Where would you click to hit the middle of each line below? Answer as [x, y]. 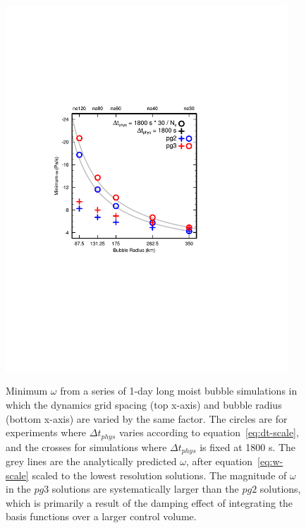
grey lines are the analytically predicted [91, 461]
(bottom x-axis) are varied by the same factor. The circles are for [147, 418]
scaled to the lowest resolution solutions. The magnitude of [159, 475]
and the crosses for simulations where [86, 446]
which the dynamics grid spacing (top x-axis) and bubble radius [144, 404]
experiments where [46, 432]
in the [18, 489]
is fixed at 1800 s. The [248, 446]
